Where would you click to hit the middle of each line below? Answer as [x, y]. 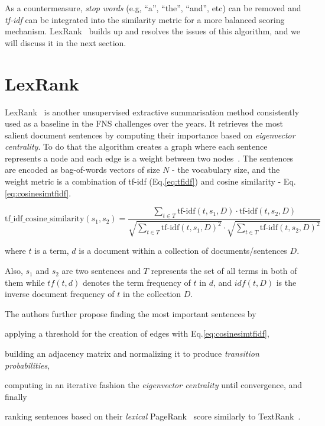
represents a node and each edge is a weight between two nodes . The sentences [149, 158]
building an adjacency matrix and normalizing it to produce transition [132, 354]
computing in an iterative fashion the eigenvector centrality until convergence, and [154, 385]
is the [286, 282]
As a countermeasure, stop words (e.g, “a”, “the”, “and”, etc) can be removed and [153, 8]
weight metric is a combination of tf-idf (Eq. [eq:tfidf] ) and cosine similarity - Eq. [150, 181]
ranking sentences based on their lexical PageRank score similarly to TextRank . [153, 416]
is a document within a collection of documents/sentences [183, 251]
